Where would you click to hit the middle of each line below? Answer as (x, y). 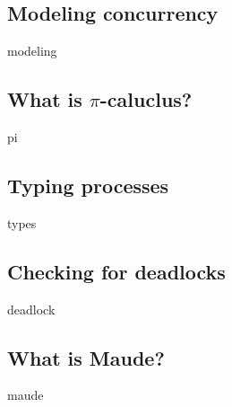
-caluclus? (146, 99)
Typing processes (88, 185)
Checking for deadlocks (116, 271)
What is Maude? (86, 357)
